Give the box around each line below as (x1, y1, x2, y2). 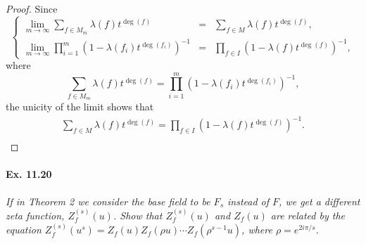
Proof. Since (6, 1, 58, 15)
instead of (227, 193, 270, 208)
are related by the (270, 207, 346, 222)
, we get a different (279, 193, 360, 208)
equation (6, 222, 42, 237)
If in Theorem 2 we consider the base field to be (6, 193, 210, 208)
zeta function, (6, 207, 65, 222)
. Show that (113, 207, 163, 222)
